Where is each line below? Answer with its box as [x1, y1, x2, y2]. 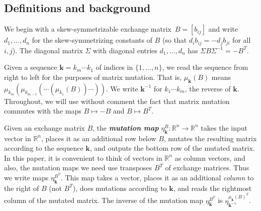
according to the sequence [4, 143, 83, 153]
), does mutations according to [72, 182, 167, 193]
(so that [162, 35, 187, 45]
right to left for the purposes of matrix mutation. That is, [4, 71, 182, 82]
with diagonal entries [93, 45, 157, 55]
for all [232, 35, 251, 45]
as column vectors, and [175, 152, 245, 163]
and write [208, 24, 238, 34]
